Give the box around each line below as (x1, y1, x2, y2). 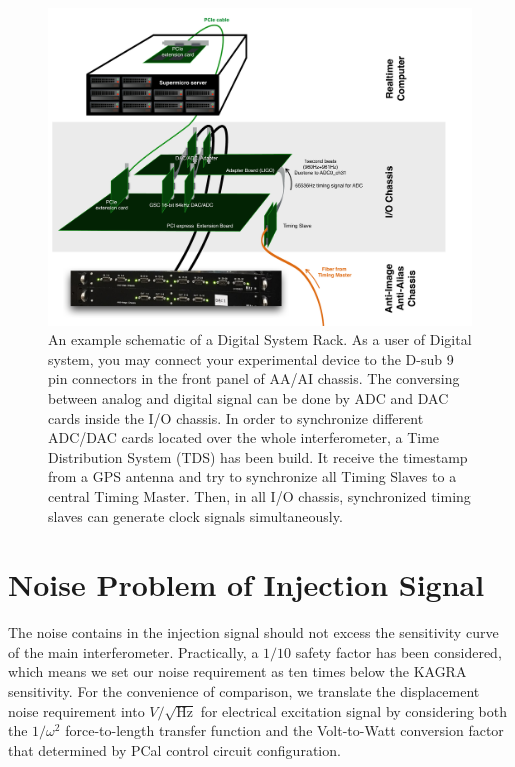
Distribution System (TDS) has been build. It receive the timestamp (48, 446, 468, 467)
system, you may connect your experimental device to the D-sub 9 (48, 348, 454, 369)
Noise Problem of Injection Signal (8, 564, 485, 605)
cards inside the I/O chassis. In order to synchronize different (48, 407, 424, 428)
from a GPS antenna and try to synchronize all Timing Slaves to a (48, 466, 457, 487)
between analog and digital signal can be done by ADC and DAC (48, 387, 449, 408)
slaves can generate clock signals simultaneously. (48, 505, 343, 526)
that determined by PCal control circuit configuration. (8, 739, 341, 760)
